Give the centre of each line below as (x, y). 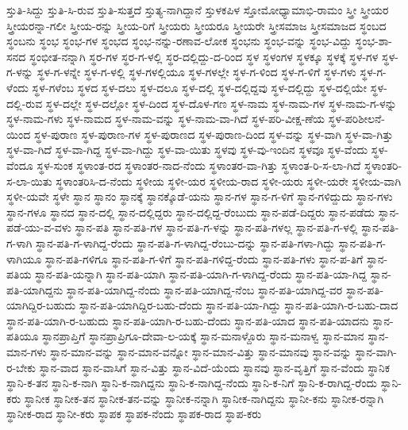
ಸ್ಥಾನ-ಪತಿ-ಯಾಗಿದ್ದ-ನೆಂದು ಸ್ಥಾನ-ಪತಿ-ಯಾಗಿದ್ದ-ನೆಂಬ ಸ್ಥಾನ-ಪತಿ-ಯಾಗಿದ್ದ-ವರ (204, 289)
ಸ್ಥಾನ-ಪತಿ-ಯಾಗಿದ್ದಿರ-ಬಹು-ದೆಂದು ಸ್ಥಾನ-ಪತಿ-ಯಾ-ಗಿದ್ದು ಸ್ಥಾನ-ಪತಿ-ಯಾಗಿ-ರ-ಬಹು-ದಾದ (239, 305)
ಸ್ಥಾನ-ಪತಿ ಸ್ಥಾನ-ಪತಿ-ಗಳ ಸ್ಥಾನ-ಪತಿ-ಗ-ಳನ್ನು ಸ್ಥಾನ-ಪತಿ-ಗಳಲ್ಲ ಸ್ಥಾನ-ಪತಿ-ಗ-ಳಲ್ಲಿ (216, 227)
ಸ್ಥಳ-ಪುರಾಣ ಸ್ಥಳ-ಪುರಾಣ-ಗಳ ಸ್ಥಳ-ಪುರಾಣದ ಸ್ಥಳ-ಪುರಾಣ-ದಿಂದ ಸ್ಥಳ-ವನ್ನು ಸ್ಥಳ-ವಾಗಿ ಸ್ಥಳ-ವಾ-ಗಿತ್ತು (214, 134)
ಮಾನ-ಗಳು (27, 352)
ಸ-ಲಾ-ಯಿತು (29, 180)
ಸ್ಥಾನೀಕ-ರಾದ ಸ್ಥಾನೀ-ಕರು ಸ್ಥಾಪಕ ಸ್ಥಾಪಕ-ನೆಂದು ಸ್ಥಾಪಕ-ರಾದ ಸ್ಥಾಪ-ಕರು (134, 414)
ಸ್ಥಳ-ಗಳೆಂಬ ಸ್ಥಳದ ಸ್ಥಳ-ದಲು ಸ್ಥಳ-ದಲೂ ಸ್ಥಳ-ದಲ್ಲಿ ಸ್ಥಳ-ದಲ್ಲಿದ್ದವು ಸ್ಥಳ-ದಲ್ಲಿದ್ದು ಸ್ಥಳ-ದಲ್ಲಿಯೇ (200, 87)
